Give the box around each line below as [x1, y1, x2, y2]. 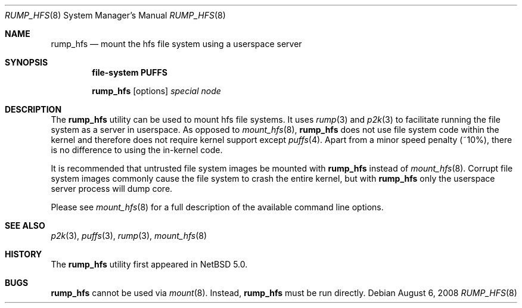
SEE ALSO [5, 220, 45, 231]
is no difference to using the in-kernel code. [51, 145, 223, 155]
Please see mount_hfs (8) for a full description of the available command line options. [51, 202, 384, 212]
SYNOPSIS [5, 57, 48, 67]
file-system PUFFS [92, 67, 167, 77]
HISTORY [5, 249, 42, 259]
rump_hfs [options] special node [92, 86, 221, 96]
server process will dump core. [51, 183, 173, 194]
